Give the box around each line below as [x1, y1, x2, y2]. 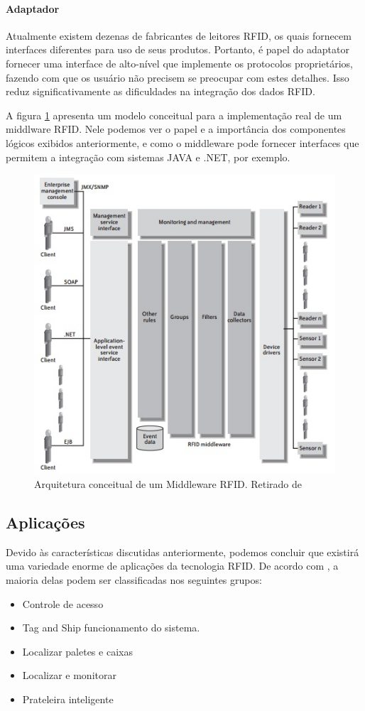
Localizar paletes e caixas [22, 644, 133, 658]
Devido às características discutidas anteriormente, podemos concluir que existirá [6, 544, 359, 559]
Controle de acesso [22, 596, 104, 611]
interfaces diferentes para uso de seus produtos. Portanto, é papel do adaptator [6, 42, 349, 57]
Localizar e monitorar [22, 668, 116, 683]
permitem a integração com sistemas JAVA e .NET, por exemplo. [6, 149, 290, 164]
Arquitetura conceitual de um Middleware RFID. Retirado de [34, 476, 303, 491]
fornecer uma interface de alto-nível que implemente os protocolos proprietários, [6, 55, 353, 70]
